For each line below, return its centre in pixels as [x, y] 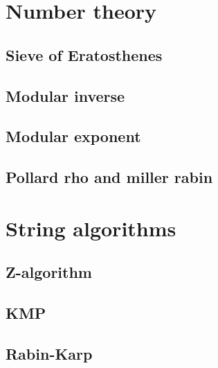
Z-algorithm [49, 272]
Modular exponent [73, 136]
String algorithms [91, 228]
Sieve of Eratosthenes [84, 54]
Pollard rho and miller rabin [109, 177]
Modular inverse [65, 95]
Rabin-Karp [49, 353]
